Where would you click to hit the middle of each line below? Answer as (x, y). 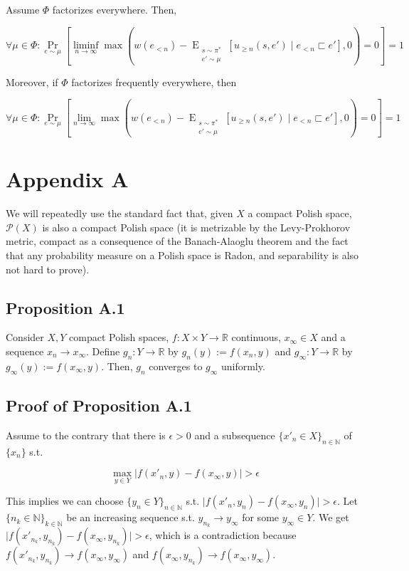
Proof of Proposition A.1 (99, 405)
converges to (176, 366)
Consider (25, 337)
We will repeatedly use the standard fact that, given (119, 213)
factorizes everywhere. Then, (115, 9)
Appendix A (67, 179)
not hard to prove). (48, 269)
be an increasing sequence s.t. (131, 517)
